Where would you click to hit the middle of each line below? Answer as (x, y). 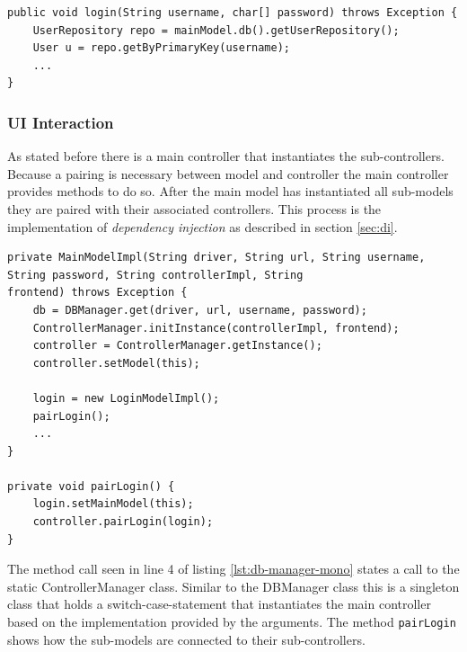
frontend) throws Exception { (97, 293)
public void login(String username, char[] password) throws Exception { (233, 13)
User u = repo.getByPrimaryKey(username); (161, 48)
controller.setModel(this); (116, 363)
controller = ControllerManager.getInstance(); (177, 346)
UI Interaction (61, 122)
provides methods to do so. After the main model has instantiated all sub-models (230, 191)
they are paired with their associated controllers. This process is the (194, 208)
